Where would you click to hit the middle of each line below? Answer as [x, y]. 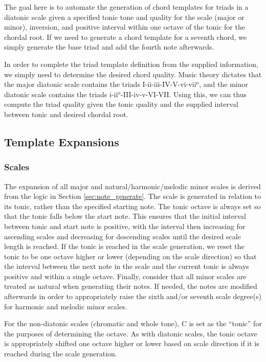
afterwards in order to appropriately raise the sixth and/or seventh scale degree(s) [133, 296]
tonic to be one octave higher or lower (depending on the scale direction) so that [130, 256]
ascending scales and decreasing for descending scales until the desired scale [123, 236]
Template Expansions [62, 141]
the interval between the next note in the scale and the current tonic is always [127, 266]
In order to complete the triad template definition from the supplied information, [131, 64]
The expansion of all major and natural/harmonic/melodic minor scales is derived [132, 186]
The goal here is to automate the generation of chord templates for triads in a [126, 7]
